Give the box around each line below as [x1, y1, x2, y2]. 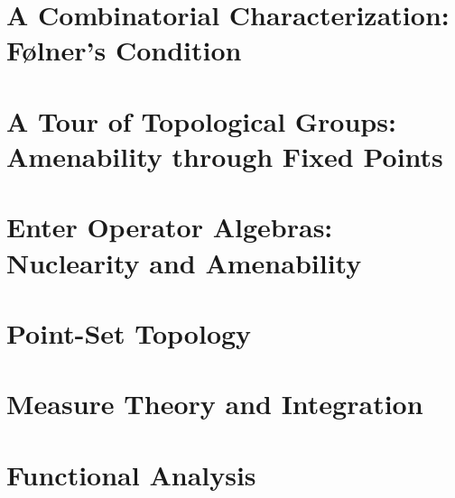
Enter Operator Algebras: [6, 208, 333, 245]
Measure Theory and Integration [6, 385, 423, 422]
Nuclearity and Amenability [6, 244, 362, 281]
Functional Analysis [6, 456, 256, 493]
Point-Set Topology [6, 314, 252, 351]
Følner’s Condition [6, 32, 242, 69]
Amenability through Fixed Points [6, 137, 443, 174]
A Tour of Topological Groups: [6, 102, 396, 139]
